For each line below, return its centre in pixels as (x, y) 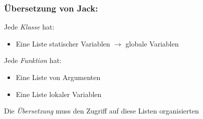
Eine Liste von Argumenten (58, 77)
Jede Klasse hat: (29, 27)
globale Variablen (152, 43)
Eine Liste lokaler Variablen (59, 94)
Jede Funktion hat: (33, 60)
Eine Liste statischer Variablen (63, 43)
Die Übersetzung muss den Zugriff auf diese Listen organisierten (101, 111)
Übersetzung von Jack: (51, 8)
